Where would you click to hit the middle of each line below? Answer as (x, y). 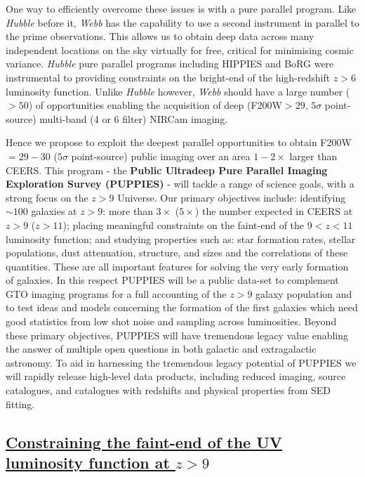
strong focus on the (47, 197)
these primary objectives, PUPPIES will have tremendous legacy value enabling (177, 335)
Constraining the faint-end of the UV (144, 442)
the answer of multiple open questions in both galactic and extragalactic (161, 349)
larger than (313, 156)
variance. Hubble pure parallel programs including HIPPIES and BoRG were (170, 64)
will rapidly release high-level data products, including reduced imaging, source (176, 376)
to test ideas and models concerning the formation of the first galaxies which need (182, 307)
